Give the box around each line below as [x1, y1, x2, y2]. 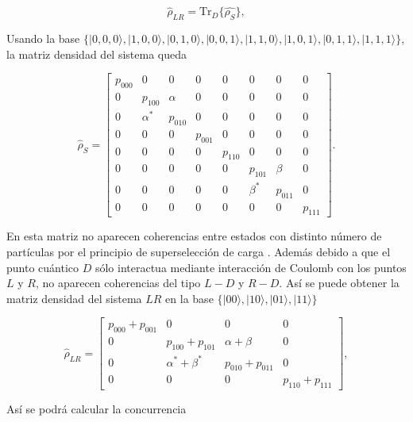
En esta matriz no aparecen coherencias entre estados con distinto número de [6, 228, 382, 244]
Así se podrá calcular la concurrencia [6, 401, 187, 417]
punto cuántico [6, 259, 79, 275]
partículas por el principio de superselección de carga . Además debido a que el [6, 244, 391, 260]
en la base [165, 290, 214, 306]
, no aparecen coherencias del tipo [35, 274, 201, 291]
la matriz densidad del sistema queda [6, 45, 187, 62]
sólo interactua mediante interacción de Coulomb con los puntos [95, 259, 407, 275]
